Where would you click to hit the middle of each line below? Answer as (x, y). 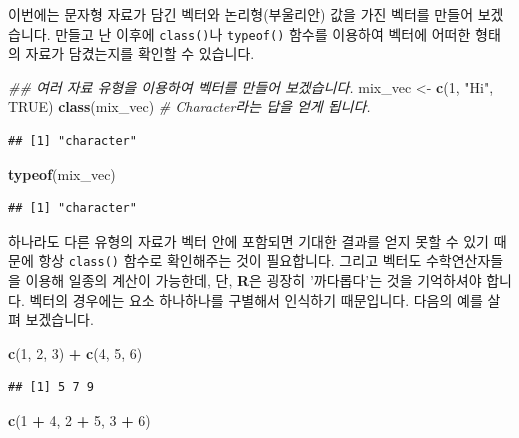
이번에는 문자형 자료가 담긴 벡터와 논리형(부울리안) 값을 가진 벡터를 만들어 (241, 14)
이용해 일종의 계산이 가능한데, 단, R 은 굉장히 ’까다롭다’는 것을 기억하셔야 (253, 280)
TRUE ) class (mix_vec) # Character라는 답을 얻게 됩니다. (189, 106)
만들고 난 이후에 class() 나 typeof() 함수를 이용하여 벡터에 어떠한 (263, 33)
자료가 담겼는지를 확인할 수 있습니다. (140, 53)
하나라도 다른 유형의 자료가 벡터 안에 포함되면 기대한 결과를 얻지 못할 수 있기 (248, 240)
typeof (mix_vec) (62, 173)
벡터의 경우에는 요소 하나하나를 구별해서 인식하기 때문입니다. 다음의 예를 (256, 299)
